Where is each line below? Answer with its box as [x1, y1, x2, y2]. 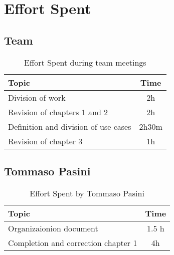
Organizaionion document [8, 222, 98, 234]
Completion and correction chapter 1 [8, 236, 137, 248]
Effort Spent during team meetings [24, 56, 146, 68]
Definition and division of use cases [8, 120, 131, 132]
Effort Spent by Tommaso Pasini [30, 187, 144, 199]
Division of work [8, 91, 66, 103]
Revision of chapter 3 [8, 135, 83, 147]
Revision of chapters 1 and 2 [8, 106, 108, 118]
